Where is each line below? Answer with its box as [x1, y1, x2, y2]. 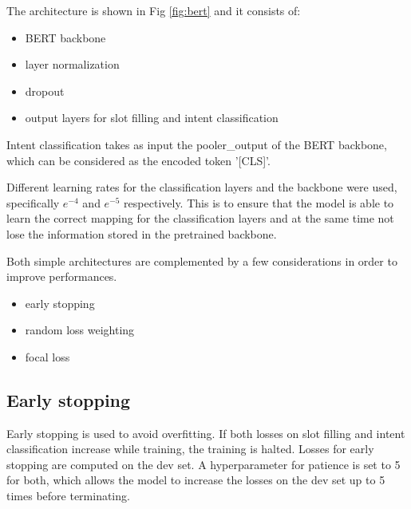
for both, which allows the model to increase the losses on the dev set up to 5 [6, 472, 385, 488]
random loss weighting [25, 322, 135, 338]
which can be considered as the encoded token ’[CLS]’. [6, 152, 271, 168]
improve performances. [6, 268, 117, 285]
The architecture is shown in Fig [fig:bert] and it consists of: [6, 2, 301, 18]
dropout [25, 82, 65, 99]
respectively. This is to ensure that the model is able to [124, 194, 394, 211]
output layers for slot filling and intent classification [25, 109, 279, 126]
